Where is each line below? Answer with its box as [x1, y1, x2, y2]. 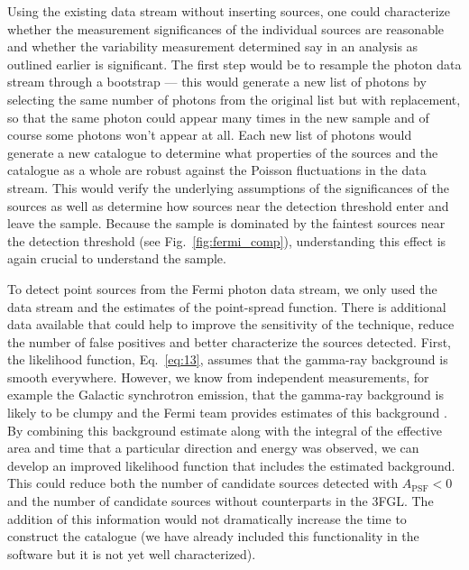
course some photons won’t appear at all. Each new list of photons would [7, 125, 412, 144]
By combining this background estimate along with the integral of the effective [7, 420, 442, 439]
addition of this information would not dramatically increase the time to [7, 509, 407, 528]
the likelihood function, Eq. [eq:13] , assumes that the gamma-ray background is [7, 350, 448, 369]
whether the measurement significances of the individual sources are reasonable [7, 19, 445, 38]
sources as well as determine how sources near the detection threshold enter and [7, 196, 449, 215]
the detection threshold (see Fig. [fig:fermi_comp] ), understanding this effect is [7, 231, 446, 250]
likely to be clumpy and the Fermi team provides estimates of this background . [7, 403, 447, 422]
